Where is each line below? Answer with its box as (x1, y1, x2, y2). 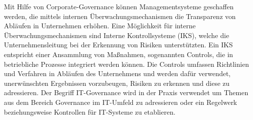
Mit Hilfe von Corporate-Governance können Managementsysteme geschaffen (4, 1, 234, 11)
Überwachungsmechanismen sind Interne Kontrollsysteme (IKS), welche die (4, 30, 229, 40)
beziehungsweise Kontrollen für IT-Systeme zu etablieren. (4, 106, 176, 117)
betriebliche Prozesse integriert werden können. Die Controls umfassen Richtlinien (4, 59, 249, 69)
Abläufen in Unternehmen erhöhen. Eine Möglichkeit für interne (4, 20, 196, 31)
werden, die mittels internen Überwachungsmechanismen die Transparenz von (4, 11, 236, 21)
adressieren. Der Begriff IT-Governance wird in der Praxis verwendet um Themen (4, 87, 249, 98)
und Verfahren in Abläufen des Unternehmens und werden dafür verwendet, (4, 68, 231, 79)
